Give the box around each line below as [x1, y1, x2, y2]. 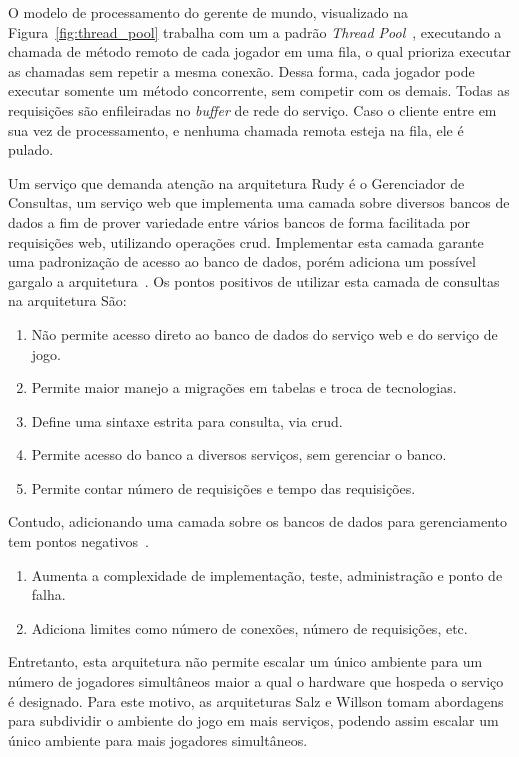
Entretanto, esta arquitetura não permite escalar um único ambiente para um [8, 651, 483, 672]
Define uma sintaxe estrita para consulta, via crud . [31, 410, 343, 431]
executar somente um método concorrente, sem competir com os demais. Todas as [8, 80, 510, 101]
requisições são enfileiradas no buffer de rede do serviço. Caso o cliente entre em [8, 99, 497, 120]
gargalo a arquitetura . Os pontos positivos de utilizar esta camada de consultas [8, 270, 500, 291]
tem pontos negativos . [8, 531, 149, 552]
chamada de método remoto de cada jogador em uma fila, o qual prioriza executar [8, 41, 512, 62]
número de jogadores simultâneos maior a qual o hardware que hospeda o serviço [8, 671, 504, 692]
